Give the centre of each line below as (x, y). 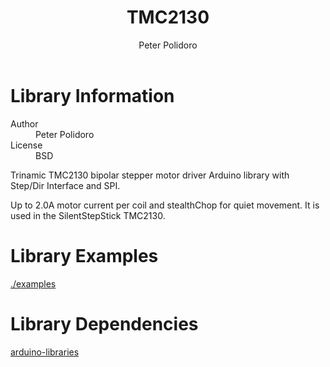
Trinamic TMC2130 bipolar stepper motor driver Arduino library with (150, 175)
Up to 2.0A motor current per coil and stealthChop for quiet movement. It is (165, 205)
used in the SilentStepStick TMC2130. (88, 215)
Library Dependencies (104, 323)
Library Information (92, 95)
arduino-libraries (45, 352)
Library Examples (84, 255)
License (26, 145)
